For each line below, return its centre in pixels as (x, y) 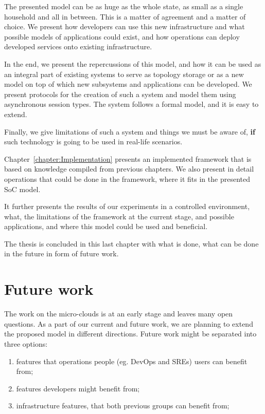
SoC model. (22, 189)
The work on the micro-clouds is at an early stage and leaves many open (119, 314)
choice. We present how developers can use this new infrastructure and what (125, 26)
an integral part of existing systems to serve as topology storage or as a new (124, 74)
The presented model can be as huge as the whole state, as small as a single (124, 6)
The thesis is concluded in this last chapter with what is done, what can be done (131, 243)
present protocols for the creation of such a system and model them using (120, 94)
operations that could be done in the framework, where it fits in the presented (127, 178)
